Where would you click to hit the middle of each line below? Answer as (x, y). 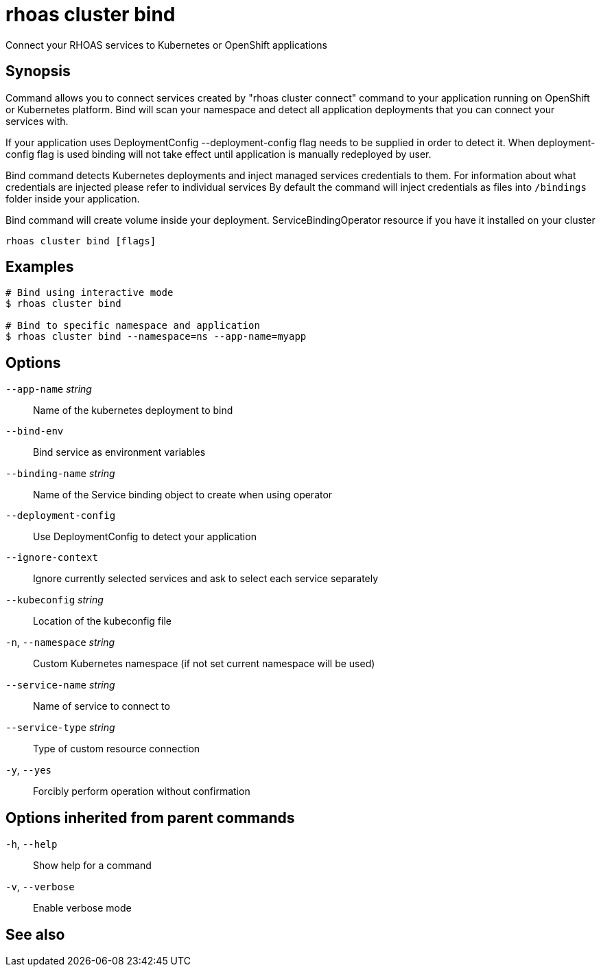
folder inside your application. (73, 198)
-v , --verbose (40, 887)
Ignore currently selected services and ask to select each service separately (206, 579)
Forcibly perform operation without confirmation (142, 791)
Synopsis (38, 71)
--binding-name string (60, 474)
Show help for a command (92, 866)
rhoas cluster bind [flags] (81, 241)
